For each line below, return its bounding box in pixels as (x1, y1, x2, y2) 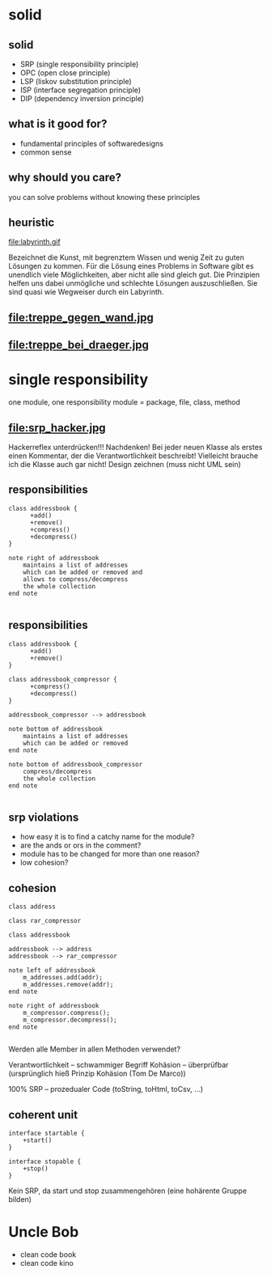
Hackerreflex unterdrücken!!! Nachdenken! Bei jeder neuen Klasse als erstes (8, 442, 263, 452)
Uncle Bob (8, 1223, 79, 1242)
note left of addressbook (8, 966, 95, 975)
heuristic (8, 216, 55, 230)
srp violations (8, 810, 79, 824)
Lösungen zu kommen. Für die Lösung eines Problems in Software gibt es (8, 261, 254, 271)
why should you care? (8, 171, 122, 185)
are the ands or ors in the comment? (19, 840, 142, 851)
